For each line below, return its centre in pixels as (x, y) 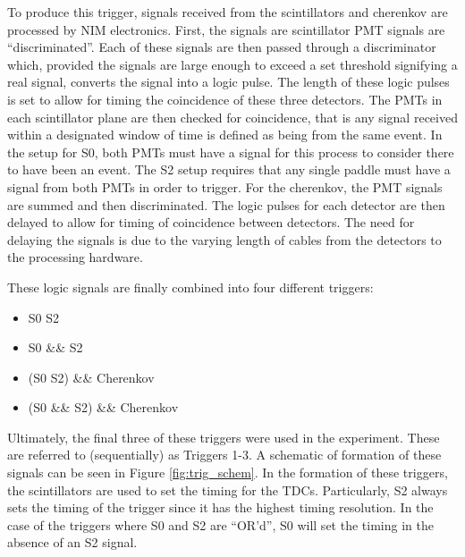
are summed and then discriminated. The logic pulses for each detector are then (226, 204)
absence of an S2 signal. (72, 542)
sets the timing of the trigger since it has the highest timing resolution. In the (220, 507)
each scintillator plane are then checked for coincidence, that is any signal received (232, 117)
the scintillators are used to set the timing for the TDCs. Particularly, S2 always (228, 489)
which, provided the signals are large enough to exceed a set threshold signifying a (232, 64)
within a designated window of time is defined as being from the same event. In (225, 135)
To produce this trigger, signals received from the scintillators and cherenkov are (228, 12)
